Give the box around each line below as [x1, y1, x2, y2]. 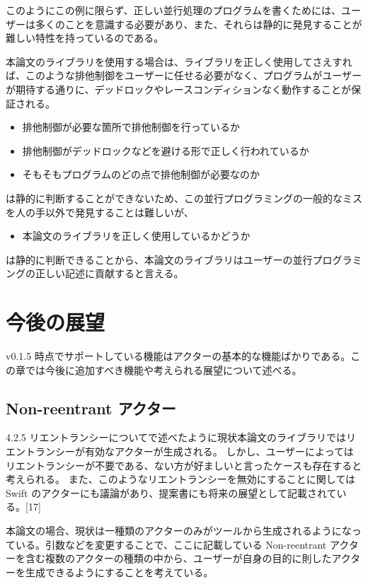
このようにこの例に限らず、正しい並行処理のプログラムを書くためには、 [6, 3, 342, 17]
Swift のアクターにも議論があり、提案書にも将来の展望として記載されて [6, 485, 337, 500]
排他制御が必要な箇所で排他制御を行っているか [22, 119, 241, 134]
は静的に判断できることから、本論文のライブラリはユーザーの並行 [6, 252, 313, 267]
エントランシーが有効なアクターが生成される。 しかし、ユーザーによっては [6, 444, 354, 459]
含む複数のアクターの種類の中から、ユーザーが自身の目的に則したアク [25, 551, 351, 566]
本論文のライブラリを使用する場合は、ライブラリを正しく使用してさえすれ [6, 54, 352, 69]
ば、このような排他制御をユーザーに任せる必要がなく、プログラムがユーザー [6, 68, 362, 83]
